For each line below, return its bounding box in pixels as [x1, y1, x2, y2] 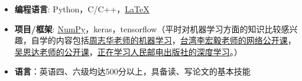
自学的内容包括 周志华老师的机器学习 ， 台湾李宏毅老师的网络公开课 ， [31, 34, 296, 46]
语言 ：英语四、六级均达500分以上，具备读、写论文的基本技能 [14, 65, 251, 77]
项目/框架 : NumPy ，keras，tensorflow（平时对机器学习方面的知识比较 [14, 22, 281, 35]
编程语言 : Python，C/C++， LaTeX [14, 3, 150, 15]
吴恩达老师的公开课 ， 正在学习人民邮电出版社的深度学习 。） [14, 45, 242, 58]
